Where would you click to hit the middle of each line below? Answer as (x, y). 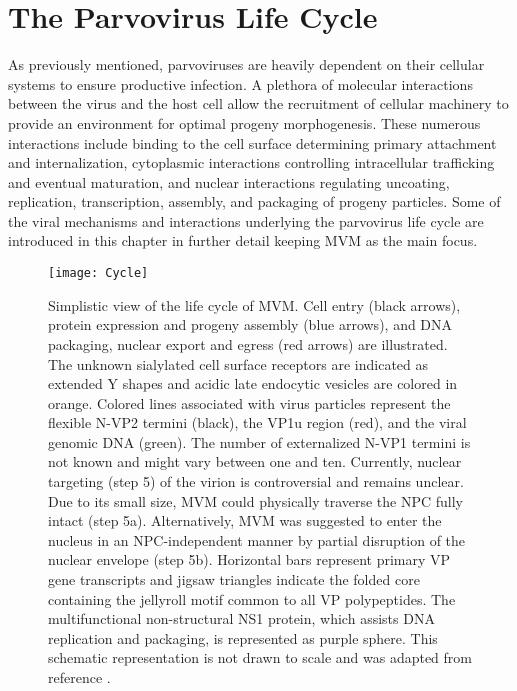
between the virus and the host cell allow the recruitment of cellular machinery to (258, 103)
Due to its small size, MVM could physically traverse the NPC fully (256, 500)
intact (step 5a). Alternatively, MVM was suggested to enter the (245, 520)
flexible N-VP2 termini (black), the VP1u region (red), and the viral (257, 422)
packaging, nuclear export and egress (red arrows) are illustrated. (248, 343)
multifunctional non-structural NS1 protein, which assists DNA (241, 618)
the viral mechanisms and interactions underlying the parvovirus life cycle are (246, 220)
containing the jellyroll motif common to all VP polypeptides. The (252, 598)
